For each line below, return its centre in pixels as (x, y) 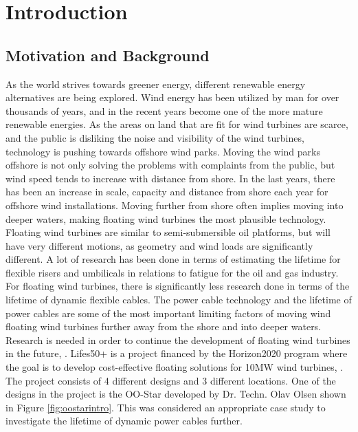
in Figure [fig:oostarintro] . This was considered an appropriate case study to (166, 407)
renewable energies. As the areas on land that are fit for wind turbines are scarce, (177, 124)
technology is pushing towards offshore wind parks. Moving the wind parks (163, 151)
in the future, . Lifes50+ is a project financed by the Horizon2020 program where (177, 353)
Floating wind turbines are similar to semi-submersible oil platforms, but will (168, 232)
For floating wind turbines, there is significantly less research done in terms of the (178, 286)
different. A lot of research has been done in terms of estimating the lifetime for (173, 259)
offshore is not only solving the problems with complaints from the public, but (170, 165)
